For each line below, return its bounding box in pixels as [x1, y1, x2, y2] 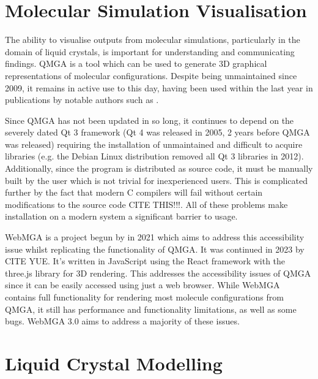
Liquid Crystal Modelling [5, 350, 223, 375]
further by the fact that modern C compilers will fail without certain [5, 186, 263, 199]
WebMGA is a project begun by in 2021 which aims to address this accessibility [5, 231, 305, 243]
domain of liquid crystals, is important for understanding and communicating [5, 45, 295, 58]
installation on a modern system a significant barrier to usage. [5, 210, 238, 223]
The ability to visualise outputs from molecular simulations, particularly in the [5, 33, 300, 46]
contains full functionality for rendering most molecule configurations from [5, 291, 284, 303]
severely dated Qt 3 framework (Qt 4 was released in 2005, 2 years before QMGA [5, 126, 310, 139]
